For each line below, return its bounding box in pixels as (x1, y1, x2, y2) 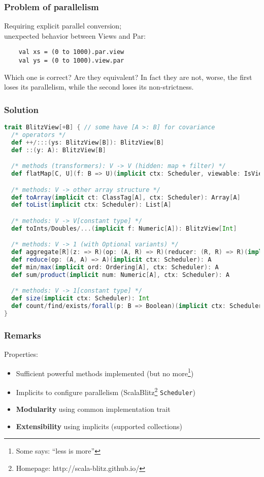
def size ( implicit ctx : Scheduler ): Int (11, 295, 150, 302)
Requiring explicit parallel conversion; (4, 20, 122, 31)
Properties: (4, 349, 38, 359)
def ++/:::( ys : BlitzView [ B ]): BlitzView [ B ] (11, 138, 164, 146)
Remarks (4, 328, 41, 341)
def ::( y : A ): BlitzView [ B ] (11, 146, 106, 154)
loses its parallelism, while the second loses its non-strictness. (4, 81, 194, 92)
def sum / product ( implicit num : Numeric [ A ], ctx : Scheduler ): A (11, 271, 230, 278)
